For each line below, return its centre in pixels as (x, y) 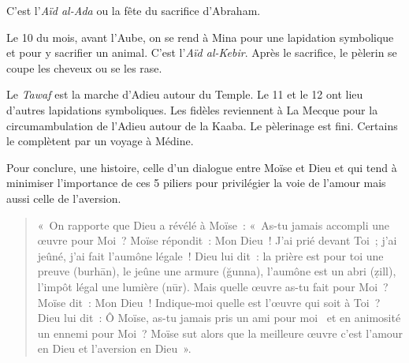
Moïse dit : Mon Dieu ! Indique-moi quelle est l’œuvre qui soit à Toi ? (209, 302)
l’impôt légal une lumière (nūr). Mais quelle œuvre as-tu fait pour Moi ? (213, 286)
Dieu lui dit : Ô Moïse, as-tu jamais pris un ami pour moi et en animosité (219, 318)
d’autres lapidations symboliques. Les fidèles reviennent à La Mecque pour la (192, 109)
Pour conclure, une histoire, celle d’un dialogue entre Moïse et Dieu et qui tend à (202, 167)
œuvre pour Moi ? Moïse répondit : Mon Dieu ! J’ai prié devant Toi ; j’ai (217, 240)
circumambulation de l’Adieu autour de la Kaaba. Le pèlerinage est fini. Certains (202, 125)
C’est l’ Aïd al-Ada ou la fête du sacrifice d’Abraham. (134, 10)
